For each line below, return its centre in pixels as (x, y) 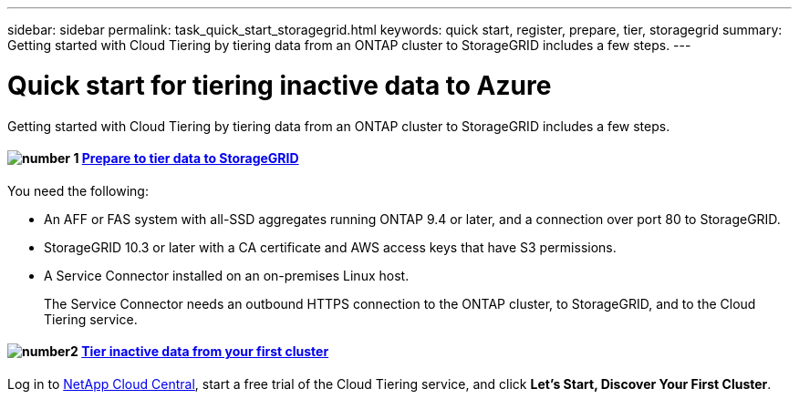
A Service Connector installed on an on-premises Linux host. (227, 275)
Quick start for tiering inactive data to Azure (280, 85)
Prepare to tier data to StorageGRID (190, 159)
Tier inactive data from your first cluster (205, 352)
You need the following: (78, 190)
